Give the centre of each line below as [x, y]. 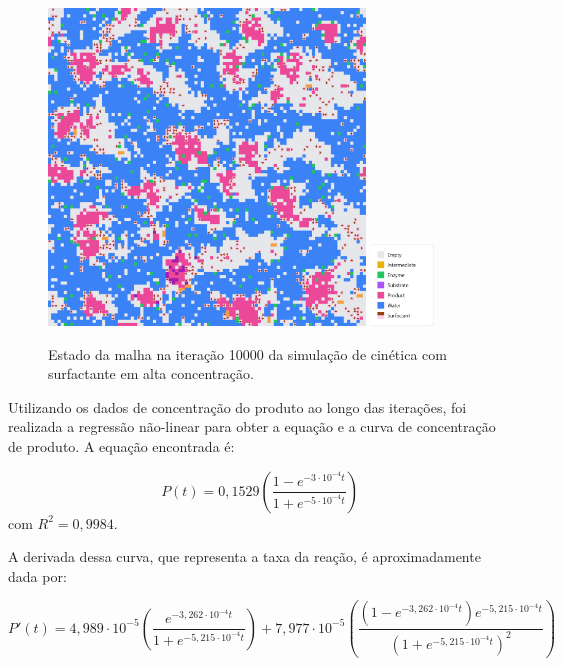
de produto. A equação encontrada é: [121, 445]
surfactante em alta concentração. [151, 373]
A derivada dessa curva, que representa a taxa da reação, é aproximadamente [244, 556]
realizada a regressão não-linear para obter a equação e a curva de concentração [252, 426]
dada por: [37, 575]
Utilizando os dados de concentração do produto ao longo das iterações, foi [237, 406]
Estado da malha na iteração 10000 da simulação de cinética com [247, 353]
